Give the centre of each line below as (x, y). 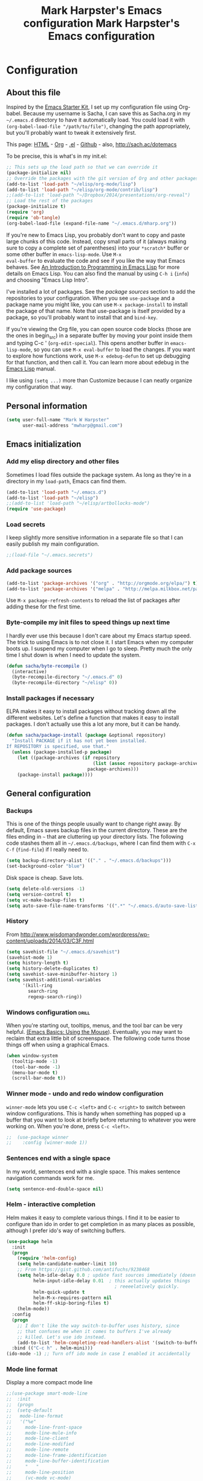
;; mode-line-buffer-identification (58, 1461)
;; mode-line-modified (40, 1444)
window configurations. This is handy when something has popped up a (96, 1113)
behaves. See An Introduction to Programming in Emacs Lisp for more (93, 267)
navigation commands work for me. (50, 1178)
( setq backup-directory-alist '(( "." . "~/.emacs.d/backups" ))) (89, 861)
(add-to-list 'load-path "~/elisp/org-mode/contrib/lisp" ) (82, 190)
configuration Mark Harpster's (101, 23)
